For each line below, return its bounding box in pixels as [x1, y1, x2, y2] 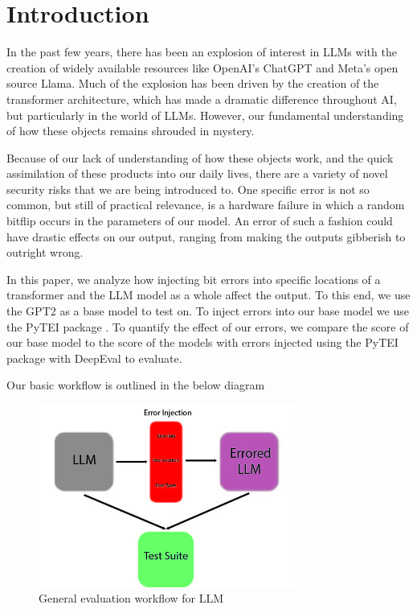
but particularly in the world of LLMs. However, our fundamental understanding [6, 106, 404, 123]
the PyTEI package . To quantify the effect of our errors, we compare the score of [6, 318, 409, 335]
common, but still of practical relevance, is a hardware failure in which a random [6, 196, 405, 213]
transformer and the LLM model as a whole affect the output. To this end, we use [6, 286, 411, 303]
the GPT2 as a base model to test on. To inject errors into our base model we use [6, 302, 409, 319]
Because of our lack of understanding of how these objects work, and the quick [6, 149, 394, 166]
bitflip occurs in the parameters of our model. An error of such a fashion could [6, 212, 393, 229]
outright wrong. [6, 244, 84, 261]
